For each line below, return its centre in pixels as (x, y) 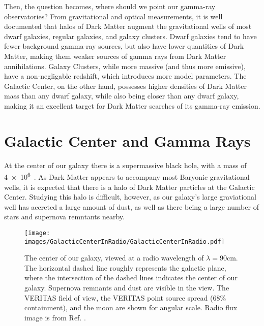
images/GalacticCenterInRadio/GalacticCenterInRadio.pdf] (125, 241)
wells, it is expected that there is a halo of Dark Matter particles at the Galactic (129, 187)
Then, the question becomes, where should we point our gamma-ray (110, 6)
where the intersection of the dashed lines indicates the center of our (131, 278)
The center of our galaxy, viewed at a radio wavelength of (114, 258)
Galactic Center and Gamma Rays (127, 140)
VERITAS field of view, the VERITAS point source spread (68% (125, 297)
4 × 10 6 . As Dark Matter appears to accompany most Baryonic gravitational (127, 176)
